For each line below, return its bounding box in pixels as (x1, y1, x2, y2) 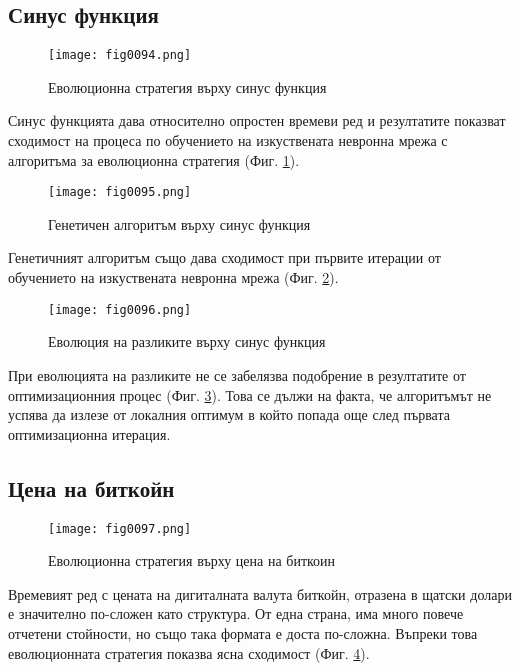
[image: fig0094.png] (48, 48, 192, 63)
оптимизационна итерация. (8, 423, 171, 444)
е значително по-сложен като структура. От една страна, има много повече (8, 603, 464, 624)
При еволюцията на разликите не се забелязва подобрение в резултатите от (8, 364, 466, 385)
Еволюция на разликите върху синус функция (48, 331, 326, 352)
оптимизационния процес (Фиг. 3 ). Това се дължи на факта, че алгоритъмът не (8, 384, 492, 405)
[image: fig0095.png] (48, 185, 192, 200)
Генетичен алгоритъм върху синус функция (48, 213, 311, 234)
